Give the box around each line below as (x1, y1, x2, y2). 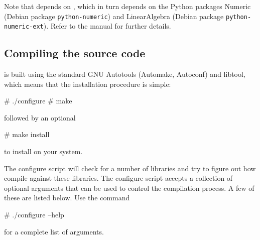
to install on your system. (4, 146, 83, 157)
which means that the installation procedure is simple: (4, 78, 171, 89)
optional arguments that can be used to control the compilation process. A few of (4, 182, 254, 193)
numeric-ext (4, 23, 44, 31)
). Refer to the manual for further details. (43, 21, 171, 31)
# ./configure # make (4, 95, 72, 106)
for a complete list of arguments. (4, 226, 104, 236)
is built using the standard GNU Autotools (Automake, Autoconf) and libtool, (4, 69, 245, 79)
